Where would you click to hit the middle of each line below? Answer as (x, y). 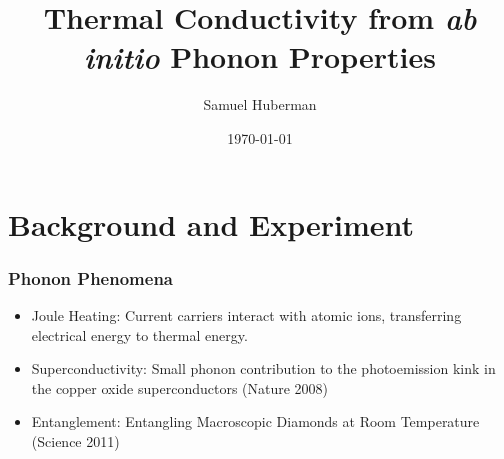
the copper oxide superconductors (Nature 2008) (180, 387)
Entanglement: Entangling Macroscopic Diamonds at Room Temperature (255, 421)
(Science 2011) (75, 440)
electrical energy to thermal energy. (139, 334)
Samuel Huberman (260, 104)
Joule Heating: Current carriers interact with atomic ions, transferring (246, 314)
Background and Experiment (211, 223)
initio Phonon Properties (260, 57)
